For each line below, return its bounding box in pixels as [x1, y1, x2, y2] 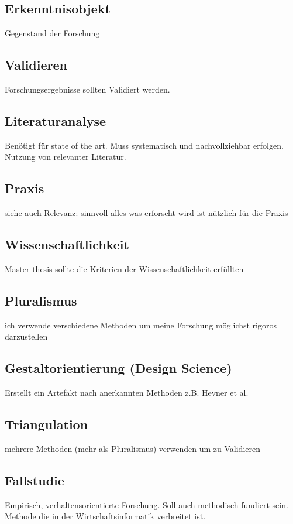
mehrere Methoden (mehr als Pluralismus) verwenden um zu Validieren [5, 442, 260, 454]
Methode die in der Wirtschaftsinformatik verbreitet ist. [5, 510, 206, 522]
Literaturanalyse [5, 111, 106, 129]
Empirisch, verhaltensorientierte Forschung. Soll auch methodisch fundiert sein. [5, 498, 288, 511]
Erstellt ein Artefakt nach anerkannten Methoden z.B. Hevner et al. [5, 386, 249, 399]
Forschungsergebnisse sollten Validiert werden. [5, 83, 170, 95]
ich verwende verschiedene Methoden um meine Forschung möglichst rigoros [5, 318, 277, 331]
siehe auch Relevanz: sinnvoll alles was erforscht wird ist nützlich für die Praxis [5, 207, 288, 219]
